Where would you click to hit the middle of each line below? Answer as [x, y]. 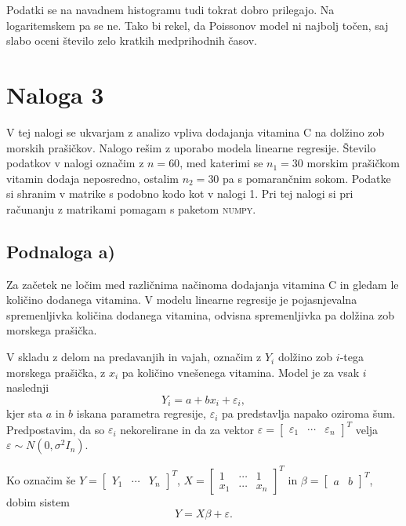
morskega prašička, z [56, 372]
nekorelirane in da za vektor [187, 429]
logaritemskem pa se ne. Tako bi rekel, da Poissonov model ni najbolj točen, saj [198, 25]
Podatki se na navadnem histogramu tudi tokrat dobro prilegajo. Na [170, 9]
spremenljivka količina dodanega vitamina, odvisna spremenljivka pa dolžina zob [201, 314]
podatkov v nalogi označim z [75, 163]
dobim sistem [38, 501]
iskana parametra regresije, [141, 413]
